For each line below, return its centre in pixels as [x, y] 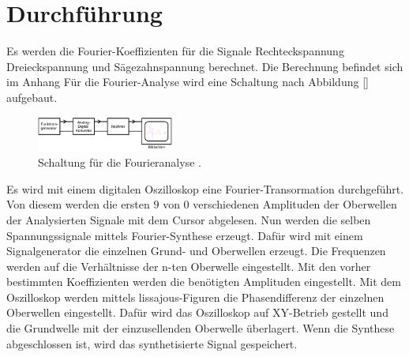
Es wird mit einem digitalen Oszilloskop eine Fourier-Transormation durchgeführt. [205, 188]
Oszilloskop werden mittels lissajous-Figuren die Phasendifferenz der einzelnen [195, 297]
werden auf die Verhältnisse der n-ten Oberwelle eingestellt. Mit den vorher [189, 266]
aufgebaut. [32, 97]
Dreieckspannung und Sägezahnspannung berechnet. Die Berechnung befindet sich [205, 66]
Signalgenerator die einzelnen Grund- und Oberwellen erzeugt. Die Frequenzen [196, 251]
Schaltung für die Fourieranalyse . [120, 162]
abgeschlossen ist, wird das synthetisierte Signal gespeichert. [152, 343]
